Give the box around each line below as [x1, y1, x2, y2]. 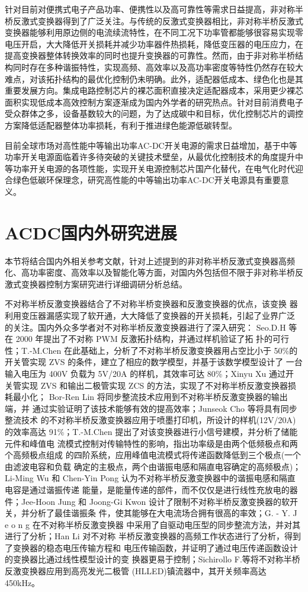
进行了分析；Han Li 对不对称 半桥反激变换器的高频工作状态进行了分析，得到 [5, 530, 301, 542]
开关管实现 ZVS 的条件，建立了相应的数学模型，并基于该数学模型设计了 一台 [5, 356, 303, 368]
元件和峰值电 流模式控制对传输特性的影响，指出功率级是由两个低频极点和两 [5, 437, 298, 449]
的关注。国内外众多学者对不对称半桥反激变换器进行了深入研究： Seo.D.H [5, 321, 286, 333]
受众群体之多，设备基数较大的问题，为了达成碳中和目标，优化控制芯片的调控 [5, 107, 303, 120]
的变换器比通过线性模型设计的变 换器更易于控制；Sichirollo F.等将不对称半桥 [5, 553, 300, 565]
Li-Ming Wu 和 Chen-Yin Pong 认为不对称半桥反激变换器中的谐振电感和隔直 [5, 472, 296, 484]
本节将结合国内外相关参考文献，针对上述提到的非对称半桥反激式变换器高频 [5, 254, 295, 267]
